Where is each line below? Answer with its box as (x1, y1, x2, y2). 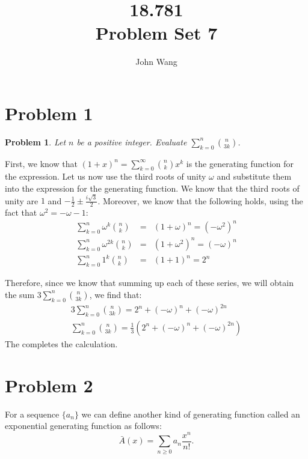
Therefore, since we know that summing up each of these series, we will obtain (5, 276, 294, 289)
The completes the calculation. (5, 337, 118, 350)
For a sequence (5, 407, 60, 420)
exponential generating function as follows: (5, 419, 162, 432)
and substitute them (217, 170, 292, 183)
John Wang (135, 55, 177, 68)
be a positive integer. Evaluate (76, 135, 187, 148)
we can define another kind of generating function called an (81, 407, 300, 420)
